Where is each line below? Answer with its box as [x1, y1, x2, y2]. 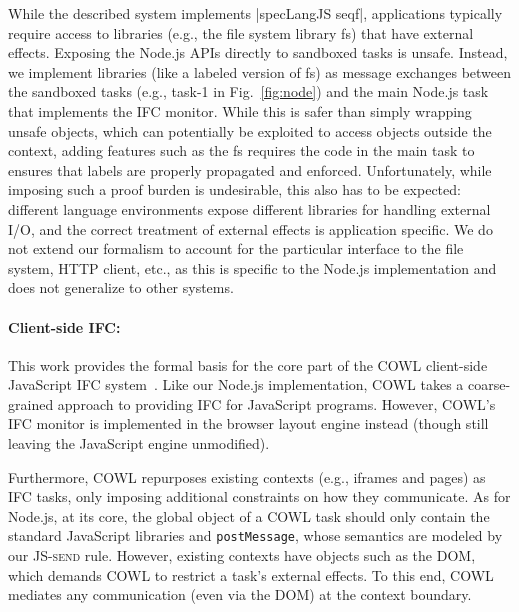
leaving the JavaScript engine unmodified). [8, 433, 270, 454]
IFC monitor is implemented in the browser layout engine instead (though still [8, 413, 489, 434]
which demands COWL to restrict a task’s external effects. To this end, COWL [8, 564, 494, 585]
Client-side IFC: [8, 316, 121, 337]
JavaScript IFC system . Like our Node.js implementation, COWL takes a [8, 374, 464, 395]
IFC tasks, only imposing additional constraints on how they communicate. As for [8, 486, 511, 507]
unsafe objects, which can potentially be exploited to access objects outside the [8, 120, 492, 141]
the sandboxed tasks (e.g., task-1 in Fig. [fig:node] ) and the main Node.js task [8, 81, 489, 102]
